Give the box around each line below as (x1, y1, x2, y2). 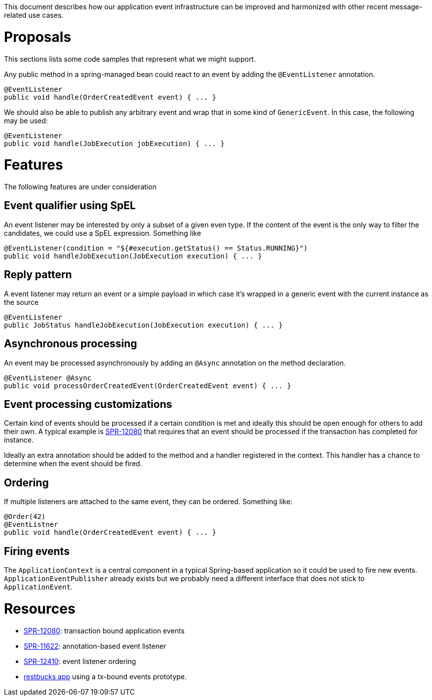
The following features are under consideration (4, 183, 157, 191)
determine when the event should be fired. (4, 459, 142, 468)
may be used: (4, 116, 48, 125)
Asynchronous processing (4, 337, 137, 350)
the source (4, 297, 39, 306)
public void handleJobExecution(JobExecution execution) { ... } (4, 252, 262, 260)
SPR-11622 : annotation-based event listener (24, 641, 166, 650)
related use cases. (4, 11, 64, 19)
